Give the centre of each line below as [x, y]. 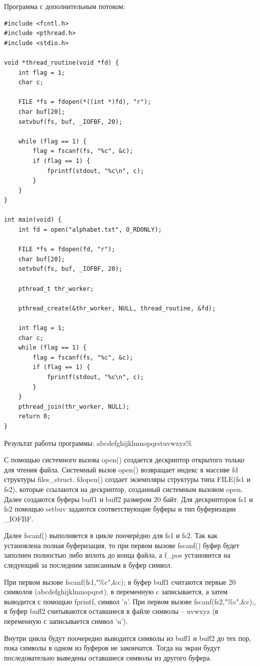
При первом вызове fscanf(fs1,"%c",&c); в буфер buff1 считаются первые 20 [120, 581]
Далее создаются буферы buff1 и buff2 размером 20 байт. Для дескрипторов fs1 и [128, 499]
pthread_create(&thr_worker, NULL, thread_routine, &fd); [117, 308]
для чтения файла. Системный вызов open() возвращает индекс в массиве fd [121, 469]
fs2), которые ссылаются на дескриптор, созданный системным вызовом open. [123, 489]
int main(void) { [33, 220]
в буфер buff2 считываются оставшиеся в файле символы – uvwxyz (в [111, 611]
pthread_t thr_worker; [56, 289]
